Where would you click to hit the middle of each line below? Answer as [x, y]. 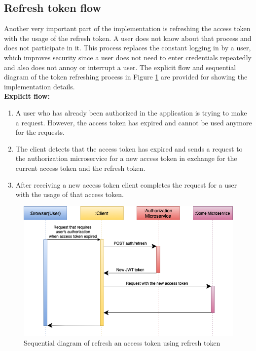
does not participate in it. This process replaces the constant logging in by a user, [128, 48]
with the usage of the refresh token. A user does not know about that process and [128, 38]
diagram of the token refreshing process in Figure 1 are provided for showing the [126, 77]
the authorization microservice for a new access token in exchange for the [126, 158]
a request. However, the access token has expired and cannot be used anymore [134, 122]
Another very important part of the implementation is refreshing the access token [127, 28]
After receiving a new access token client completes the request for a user [126, 184]
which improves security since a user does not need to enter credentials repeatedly [128, 57]
